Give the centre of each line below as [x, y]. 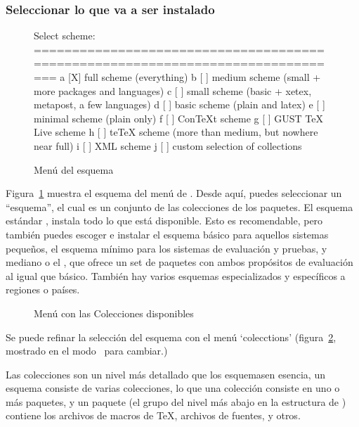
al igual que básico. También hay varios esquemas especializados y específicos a [176, 275]
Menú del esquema [74, 169]
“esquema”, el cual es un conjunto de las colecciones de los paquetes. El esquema [179, 206]
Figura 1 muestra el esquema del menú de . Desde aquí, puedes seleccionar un [174, 193]
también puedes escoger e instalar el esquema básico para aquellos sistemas [167, 234]
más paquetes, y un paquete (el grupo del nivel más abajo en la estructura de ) [176, 401]
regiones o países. [43, 289]
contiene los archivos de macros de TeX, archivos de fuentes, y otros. [153, 415]
